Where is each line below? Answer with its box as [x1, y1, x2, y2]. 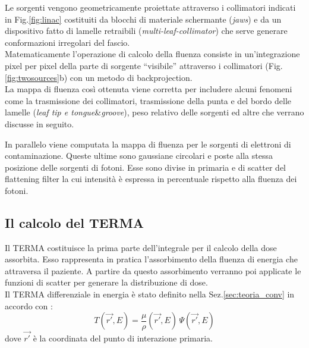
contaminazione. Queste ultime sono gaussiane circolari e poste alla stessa [5, 149, 273, 162]
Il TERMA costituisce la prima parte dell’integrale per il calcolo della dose [5, 241, 277, 253]
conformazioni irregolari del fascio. [5, 36, 130, 48]
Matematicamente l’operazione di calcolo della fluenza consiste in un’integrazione [5, 48, 300, 60]
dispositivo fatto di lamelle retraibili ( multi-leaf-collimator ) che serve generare [5, 24, 288, 37]
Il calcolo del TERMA [5, 213, 144, 231]
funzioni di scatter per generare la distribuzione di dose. [5, 276, 208, 289]
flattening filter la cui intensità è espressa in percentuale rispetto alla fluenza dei [5, 173, 297, 185]
